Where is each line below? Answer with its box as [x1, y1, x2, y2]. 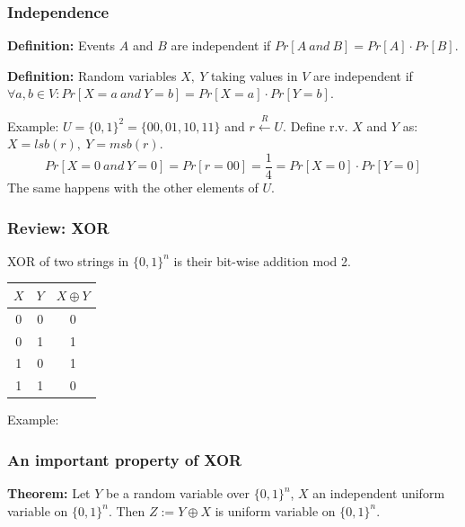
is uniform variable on [215, 501, 336, 520]
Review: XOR [7, 216, 110, 238]
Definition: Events [7, 36, 116, 55]
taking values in [210, 66, 298, 85]
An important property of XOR [7, 448, 242, 470]
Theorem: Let [7, 484, 91, 503]
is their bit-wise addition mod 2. [173, 251, 351, 270]
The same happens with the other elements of [7, 178, 259, 197]
